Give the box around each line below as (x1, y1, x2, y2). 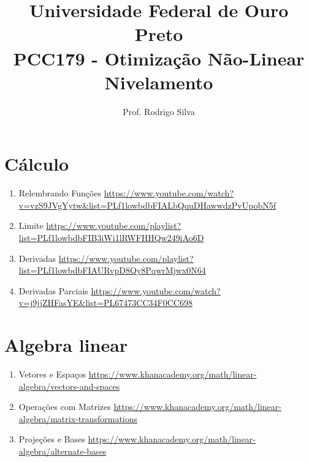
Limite (18, 219, 44, 232)
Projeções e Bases (18, 433, 85, 445)
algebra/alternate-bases (18, 445, 107, 458)
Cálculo (4, 151, 69, 176)
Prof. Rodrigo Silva (123, 105, 195, 117)
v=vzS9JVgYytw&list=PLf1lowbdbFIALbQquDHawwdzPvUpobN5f (18, 198, 276, 211)
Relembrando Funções (18, 187, 102, 199)
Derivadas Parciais (18, 284, 88, 297)
